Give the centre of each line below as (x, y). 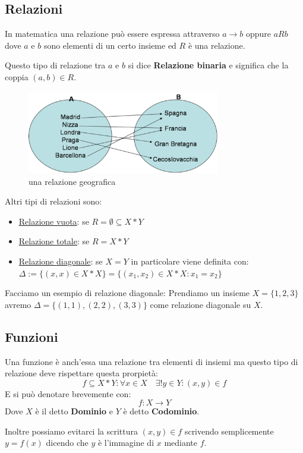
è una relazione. (217, 45)
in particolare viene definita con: (190, 261)
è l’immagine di (126, 443)
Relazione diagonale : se (61, 261)
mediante (181, 443)
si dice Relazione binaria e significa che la (208, 65)
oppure (258, 34)
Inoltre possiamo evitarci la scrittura (71, 431)
